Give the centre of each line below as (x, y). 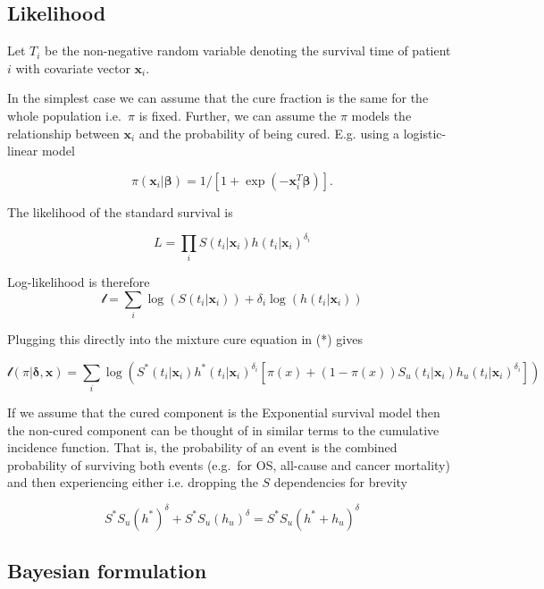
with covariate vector (73, 67)
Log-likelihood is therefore (79, 282)
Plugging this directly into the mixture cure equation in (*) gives (185, 339)
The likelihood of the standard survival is (120, 211)
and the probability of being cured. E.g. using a (269, 133)
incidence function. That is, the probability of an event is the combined (202, 447)
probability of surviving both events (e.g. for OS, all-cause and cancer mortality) (229, 464)
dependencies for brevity (340, 482)
